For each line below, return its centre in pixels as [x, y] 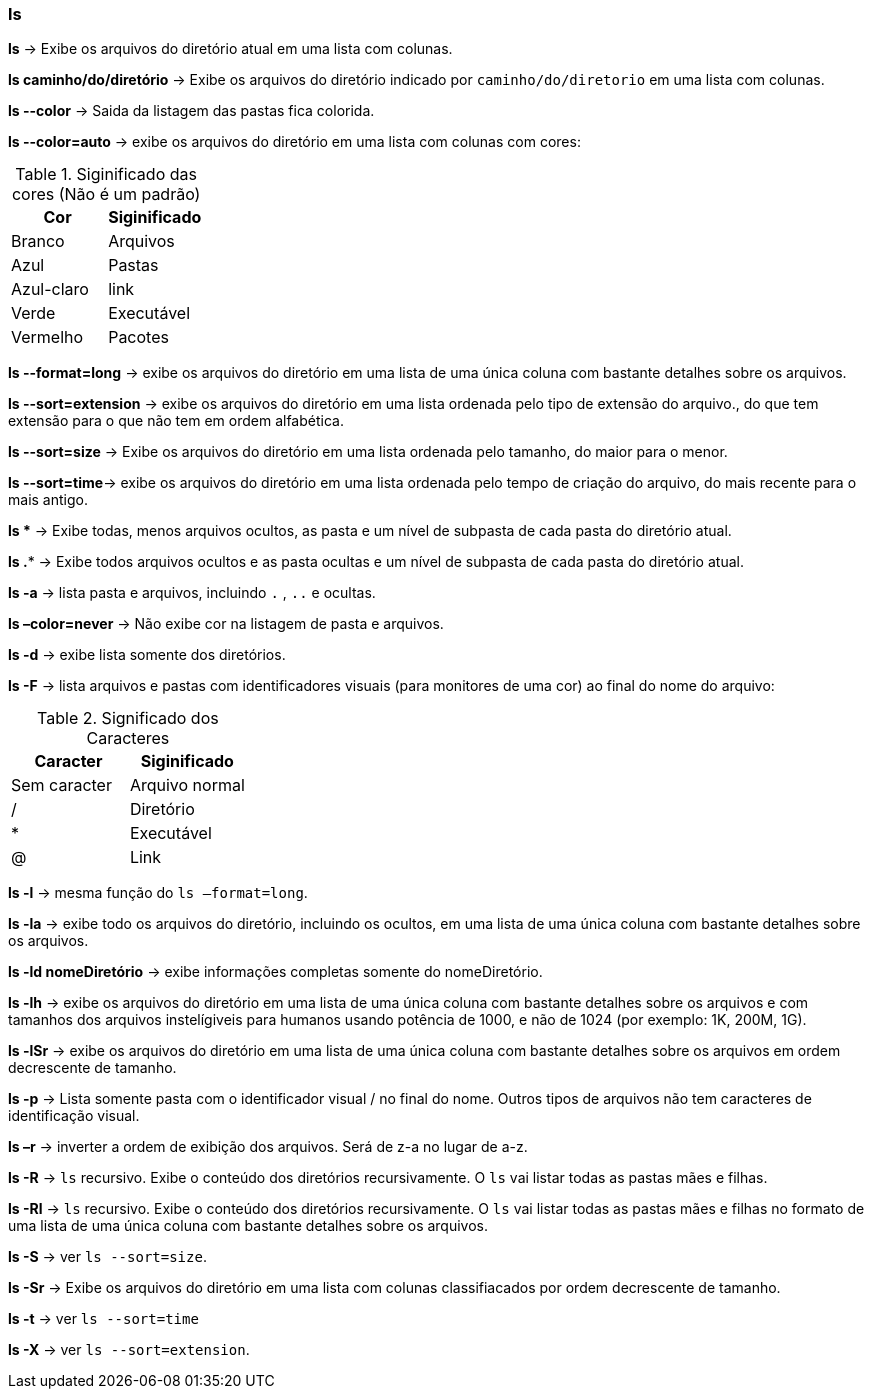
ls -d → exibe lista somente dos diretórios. [147, 655]
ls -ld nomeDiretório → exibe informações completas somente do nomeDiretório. [275, 972]
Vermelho [47, 337]
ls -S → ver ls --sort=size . [107, 1257]
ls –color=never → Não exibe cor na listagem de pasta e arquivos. [226, 624]
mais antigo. [48, 500]
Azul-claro [50, 289]
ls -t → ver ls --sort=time [103, 1319]
